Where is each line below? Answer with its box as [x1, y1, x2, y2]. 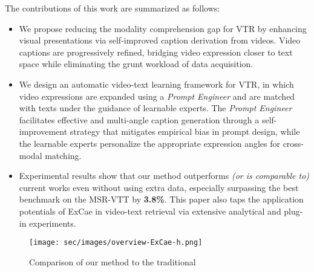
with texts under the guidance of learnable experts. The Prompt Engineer [19, 102, 292, 114]
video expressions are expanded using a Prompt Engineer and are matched [19, 89, 295, 102]
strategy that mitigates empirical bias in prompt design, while [70, 125, 300, 138]
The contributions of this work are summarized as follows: [5, 2, 220, 14]
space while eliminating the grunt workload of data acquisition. [19, 57, 253, 70]
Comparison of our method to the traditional [29, 255, 196, 268]
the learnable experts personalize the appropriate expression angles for [19, 137, 280, 149]
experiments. [29, 216, 76, 229]
